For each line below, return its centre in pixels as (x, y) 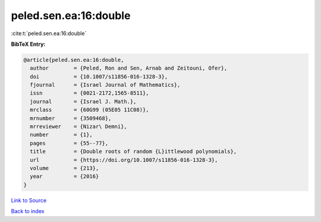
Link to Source (29, 200)
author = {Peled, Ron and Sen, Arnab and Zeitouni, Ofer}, (129, 68)
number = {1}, (62, 135)
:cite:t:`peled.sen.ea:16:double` (49, 33)
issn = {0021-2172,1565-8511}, (89, 93)
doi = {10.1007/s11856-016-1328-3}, (99, 76)
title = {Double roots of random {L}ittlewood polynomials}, (133, 151)
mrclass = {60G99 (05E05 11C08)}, (89, 110)
